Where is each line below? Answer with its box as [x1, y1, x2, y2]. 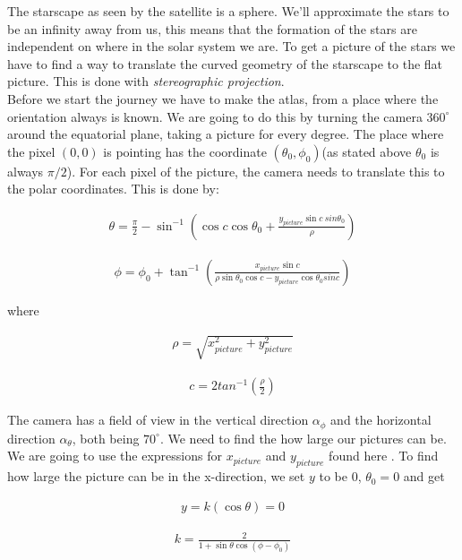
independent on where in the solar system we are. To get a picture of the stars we [7, 37, 456, 56]
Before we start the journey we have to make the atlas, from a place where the [7, 89, 439, 108]
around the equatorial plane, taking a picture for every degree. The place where [7, 125, 444, 143]
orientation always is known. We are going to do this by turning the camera [7, 107, 423, 125]
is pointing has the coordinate [103, 142, 267, 160]
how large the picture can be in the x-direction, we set [7, 467, 305, 486]
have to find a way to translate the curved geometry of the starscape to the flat [7, 54, 443, 73]
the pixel [7, 142, 56, 160]
